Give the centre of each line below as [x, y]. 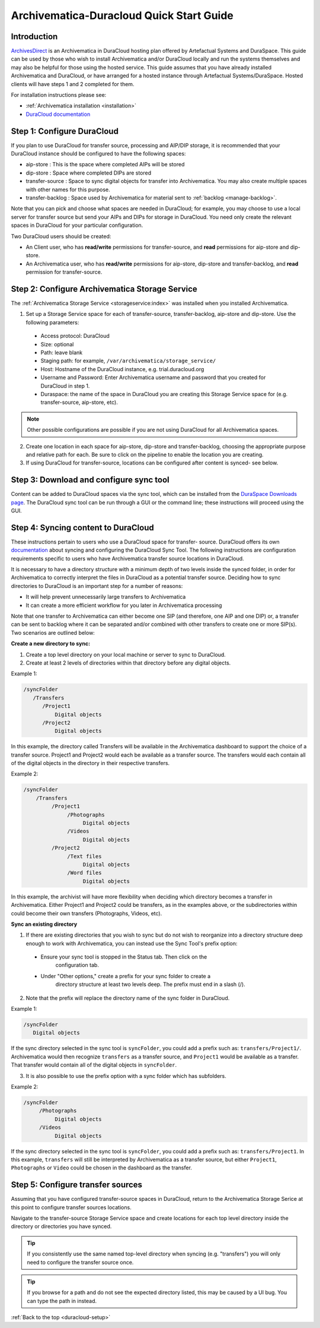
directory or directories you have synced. [61, 1226]
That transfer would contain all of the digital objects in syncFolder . [94, 1065]
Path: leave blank [62, 353]
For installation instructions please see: [59, 95]
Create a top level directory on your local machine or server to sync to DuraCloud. [126, 654]
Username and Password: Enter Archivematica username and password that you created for [153, 378]
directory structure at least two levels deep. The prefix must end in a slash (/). [150, 984]
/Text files [84, 856]
